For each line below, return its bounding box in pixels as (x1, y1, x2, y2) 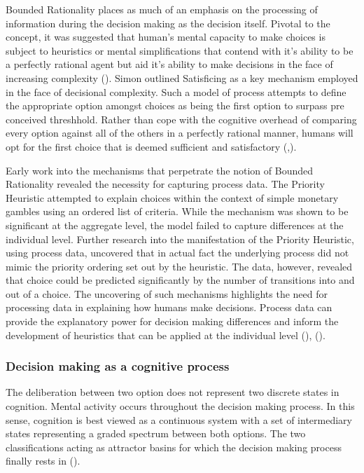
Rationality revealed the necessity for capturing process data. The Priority (6, 177, 325, 191)
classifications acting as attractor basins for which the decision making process (6, 439, 342, 454)
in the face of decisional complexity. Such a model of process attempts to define (6, 84, 346, 99)
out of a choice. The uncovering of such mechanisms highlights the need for (6, 286, 328, 301)
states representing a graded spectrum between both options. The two (6, 426, 306, 441)
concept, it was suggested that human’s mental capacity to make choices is (6, 29, 325, 44)
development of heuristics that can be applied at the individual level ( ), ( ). (6, 327, 325, 342)
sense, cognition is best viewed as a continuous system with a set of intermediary (6, 412, 352, 427)
